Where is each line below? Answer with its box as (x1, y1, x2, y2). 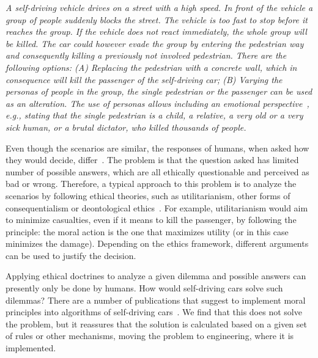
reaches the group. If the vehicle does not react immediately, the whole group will (6, 25, 307, 38)
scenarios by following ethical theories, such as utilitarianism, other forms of (6, 189, 290, 202)
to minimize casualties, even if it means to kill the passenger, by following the (6, 213, 297, 226)
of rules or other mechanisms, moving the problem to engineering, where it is (6, 329, 294, 342)
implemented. (6, 342, 56, 354)
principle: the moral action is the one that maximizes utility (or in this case (6, 225, 289, 238)
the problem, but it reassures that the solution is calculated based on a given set (6, 317, 307, 330)
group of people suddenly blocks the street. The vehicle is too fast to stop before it (6, 13, 308, 26)
